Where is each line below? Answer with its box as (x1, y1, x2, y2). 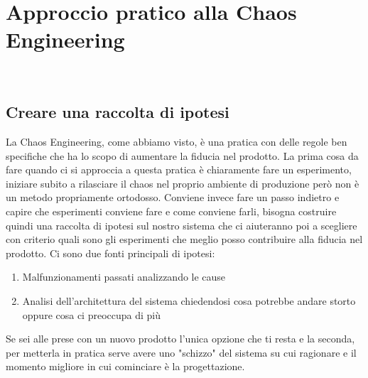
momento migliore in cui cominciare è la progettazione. (6, 359, 245, 374)
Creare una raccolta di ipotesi (6, 101, 229, 123)
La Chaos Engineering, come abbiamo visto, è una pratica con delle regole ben (6, 134, 347, 149)
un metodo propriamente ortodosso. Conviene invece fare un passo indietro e (6, 190, 340, 205)
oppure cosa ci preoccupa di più (22, 307, 161, 322)
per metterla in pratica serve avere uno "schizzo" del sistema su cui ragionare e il (6, 345, 357, 360)
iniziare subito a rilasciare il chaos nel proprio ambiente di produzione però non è (6, 175, 359, 190)
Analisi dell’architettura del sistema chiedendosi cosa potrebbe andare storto (22, 293, 356, 308)
